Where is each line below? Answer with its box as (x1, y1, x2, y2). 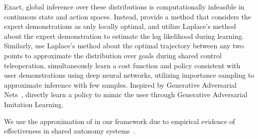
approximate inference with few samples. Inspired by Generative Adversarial (4, 79, 237, 90)
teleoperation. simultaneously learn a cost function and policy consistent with (4, 60, 241, 70)
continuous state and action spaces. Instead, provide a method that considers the (4, 11, 252, 21)
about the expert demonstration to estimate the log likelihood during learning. (4, 30, 244, 41)
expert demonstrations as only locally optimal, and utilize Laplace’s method (4, 21, 236, 31)
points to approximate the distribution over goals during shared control (4, 50, 222, 60)
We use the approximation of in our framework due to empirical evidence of (4, 116, 235, 126)
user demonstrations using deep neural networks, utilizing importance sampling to (4, 70, 255, 80)
